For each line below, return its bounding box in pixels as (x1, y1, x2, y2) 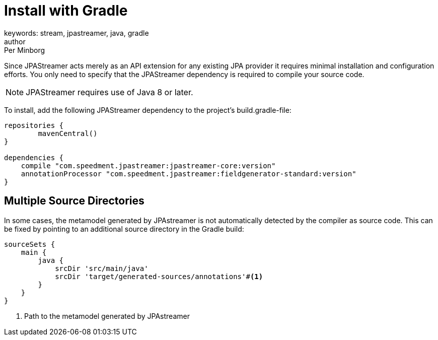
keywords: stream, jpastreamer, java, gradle (4, 28, 149, 37)
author (4, 37, 26, 46)
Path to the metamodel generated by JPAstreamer (24, 311, 190, 320)
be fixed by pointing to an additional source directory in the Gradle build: (4, 224, 244, 233)
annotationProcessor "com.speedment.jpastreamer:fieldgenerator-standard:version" (21, 169, 356, 178)
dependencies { (4, 153, 64, 162)
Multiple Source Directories (4, 194, 144, 208)
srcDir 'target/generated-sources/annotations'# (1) (55, 272, 263, 281)
